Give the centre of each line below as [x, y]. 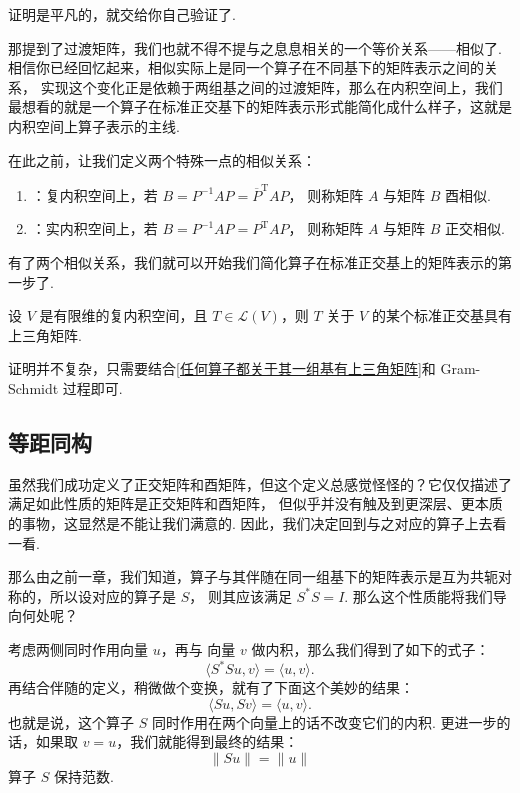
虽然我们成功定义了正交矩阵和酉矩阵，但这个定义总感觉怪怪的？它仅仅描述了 [260, 483]
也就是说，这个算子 [71, 721]
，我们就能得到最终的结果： [207, 741]
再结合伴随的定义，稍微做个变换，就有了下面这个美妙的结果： [211, 687]
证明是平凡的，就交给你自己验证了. [122, 14]
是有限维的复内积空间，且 [123, 315]
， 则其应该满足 [240, 595]
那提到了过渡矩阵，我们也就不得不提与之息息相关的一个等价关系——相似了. [255, 47]
